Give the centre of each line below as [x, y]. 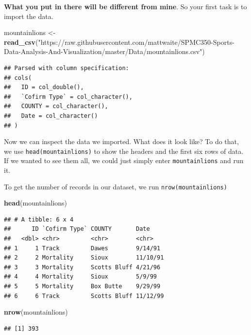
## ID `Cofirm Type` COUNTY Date [77, 229]
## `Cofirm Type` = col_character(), [68, 97]
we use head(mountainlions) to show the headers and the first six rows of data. [124, 151]
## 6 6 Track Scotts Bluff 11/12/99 [84, 296]
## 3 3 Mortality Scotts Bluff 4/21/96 [82, 267]
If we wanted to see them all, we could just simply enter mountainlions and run [124, 160]
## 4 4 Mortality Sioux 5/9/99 [80, 277]
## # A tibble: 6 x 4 [39, 219]
